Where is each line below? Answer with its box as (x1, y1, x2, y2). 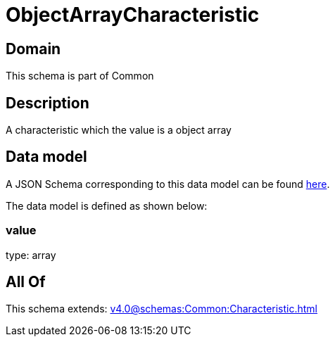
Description (6, 94, 89, 112)
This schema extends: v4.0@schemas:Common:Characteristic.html (6, 303, 317, 315)
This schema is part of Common (6, 70, 154, 82)
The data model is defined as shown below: (6, 199, 208, 212)
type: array (6, 248, 56, 261)
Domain (6, 39, 61, 58)
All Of (6, 273, 46, 291)
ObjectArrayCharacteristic (6, 3, 260, 27)
